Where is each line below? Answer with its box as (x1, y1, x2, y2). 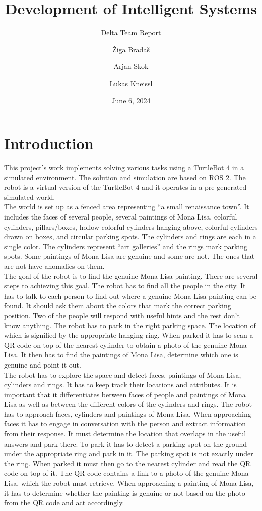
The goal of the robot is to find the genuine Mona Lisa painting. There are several (4, 270, 258, 281)
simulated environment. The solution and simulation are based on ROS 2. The (4, 172, 246, 182)
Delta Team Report (101, 27, 161, 38)
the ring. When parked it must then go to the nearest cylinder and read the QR (4, 458, 251, 468)
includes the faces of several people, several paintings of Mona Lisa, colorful (4, 211, 237, 222)
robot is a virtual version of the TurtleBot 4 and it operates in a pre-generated (4, 182, 247, 192)
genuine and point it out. (4, 359, 81, 370)
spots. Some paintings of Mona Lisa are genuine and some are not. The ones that (4, 251, 255, 261)
